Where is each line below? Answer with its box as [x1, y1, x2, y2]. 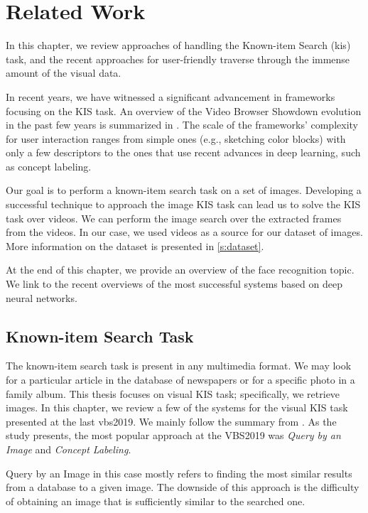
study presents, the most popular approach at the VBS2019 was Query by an [6, 428, 341, 443]
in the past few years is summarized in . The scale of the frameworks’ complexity [6, 117, 358, 132]
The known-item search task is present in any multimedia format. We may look [6, 358, 352, 373]
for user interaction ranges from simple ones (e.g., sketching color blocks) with [6, 131, 346, 146]
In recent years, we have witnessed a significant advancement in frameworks [6, 89, 335, 104]
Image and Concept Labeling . [6, 441, 131, 456]
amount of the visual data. [6, 65, 121, 80]
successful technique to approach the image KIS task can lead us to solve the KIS [6, 197, 361, 212]
